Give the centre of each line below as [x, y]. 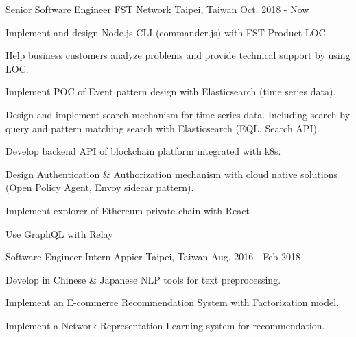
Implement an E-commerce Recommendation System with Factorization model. [173, 302]
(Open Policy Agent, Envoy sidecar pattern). [100, 187]
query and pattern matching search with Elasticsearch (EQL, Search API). [163, 128]
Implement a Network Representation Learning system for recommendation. [165, 325]
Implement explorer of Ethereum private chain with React [128, 210]
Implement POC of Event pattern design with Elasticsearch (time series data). [171, 91]
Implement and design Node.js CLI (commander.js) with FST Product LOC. [167, 32]
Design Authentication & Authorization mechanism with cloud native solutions [171, 174]
